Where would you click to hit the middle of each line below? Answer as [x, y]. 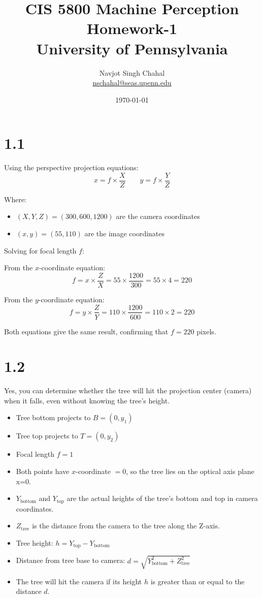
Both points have [43, 471]
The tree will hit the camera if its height [79, 581]
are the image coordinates [125, 233]
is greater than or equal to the [198, 581]
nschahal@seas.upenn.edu [132, 83]
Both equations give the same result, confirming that [86, 331]
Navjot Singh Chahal [132, 72]
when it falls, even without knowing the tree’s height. [87, 400]
